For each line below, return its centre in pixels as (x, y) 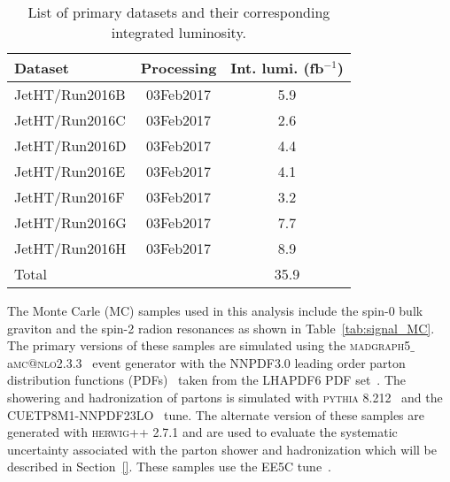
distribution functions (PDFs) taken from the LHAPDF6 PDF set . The (207, 380)
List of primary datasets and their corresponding (179, 12)
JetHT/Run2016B (70, 94)
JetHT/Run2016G (70, 222)
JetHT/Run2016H (70, 248)
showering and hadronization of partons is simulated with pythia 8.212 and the (225, 397)
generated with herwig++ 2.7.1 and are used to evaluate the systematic (202, 432)
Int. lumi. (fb (277, 68)
